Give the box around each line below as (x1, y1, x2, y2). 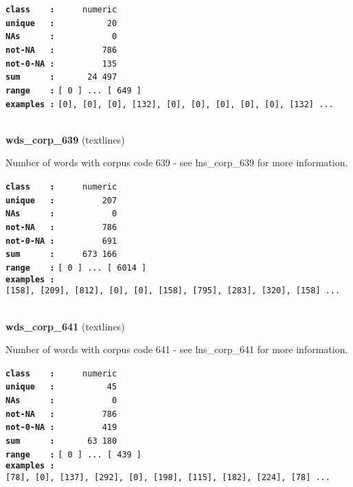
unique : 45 (5, 382, 117, 392)
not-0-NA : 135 (5, 58, 117, 69)
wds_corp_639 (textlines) (5, 132, 125, 146)
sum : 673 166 (5, 249, 117, 260)
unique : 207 (5, 195, 117, 205)
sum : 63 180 (5, 436, 117, 446)
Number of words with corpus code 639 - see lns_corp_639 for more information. (5, 155, 348, 170)
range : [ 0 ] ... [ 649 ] (5, 85, 142, 95)
